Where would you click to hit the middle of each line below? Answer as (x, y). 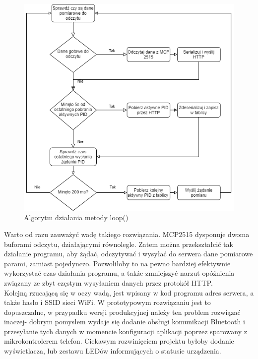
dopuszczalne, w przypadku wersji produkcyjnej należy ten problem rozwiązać (122, 312)
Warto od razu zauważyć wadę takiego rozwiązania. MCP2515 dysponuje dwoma (127, 234)
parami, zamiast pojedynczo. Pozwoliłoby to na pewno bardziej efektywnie (117, 263)
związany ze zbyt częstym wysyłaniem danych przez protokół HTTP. (108, 282)
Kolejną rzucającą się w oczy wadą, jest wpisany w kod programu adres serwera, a (129, 292)
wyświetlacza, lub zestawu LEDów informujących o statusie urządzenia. (113, 351)
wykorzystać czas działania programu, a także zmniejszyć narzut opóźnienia (119, 273)
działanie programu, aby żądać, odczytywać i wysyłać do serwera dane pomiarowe (129, 254)
